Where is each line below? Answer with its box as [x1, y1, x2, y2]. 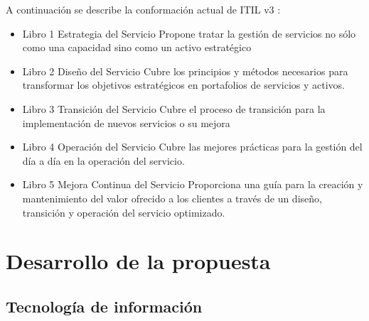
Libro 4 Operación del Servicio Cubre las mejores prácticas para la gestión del [22, 139, 363, 154]
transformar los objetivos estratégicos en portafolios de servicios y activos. [22, 77, 345, 92]
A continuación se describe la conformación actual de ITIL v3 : [6, 2, 281, 16]
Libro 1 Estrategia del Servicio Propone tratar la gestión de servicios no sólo [22, 26, 356, 40]
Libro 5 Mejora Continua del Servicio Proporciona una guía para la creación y [22, 177, 363, 192]
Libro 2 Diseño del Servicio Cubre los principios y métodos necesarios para [22, 63, 348, 78]
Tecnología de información [6, 295, 203, 317]
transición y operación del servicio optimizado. [22, 205, 225, 219]
